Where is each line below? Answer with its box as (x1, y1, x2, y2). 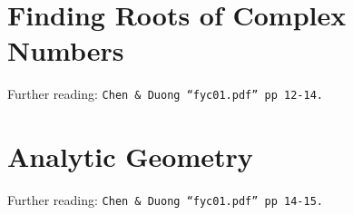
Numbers (7, 32, 124, 69)
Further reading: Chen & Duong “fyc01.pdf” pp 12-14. (7, 84, 323, 103)
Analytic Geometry (7, 138, 253, 175)
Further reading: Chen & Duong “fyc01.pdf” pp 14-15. (7, 191, 323, 210)
